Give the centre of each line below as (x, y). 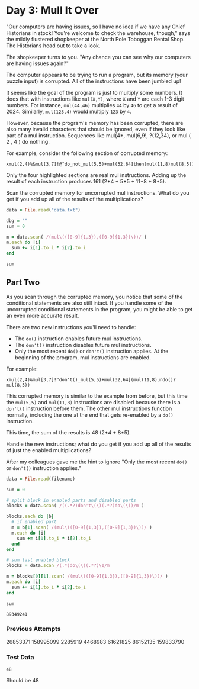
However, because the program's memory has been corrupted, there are (95, 123)
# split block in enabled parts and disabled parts (71, 500)
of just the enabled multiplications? (49, 450)
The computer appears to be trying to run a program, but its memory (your (97, 75)
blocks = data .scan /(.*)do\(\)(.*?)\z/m (58, 566)
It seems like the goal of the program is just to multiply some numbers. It (94, 92)
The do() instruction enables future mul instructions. (78, 339)
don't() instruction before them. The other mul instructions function (89, 408)
